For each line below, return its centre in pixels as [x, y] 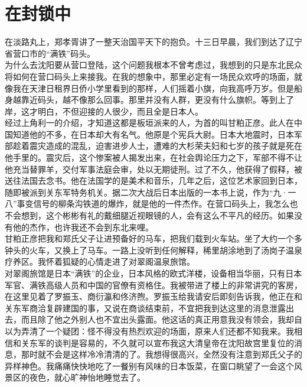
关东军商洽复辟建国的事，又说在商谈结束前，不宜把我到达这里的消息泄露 [145, 308]
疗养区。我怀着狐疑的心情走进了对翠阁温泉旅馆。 [100, 261]
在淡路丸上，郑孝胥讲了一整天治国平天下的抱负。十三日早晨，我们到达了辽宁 [153, 42]
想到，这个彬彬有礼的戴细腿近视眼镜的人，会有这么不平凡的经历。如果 [157, 215]
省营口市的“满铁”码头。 [50, 53]
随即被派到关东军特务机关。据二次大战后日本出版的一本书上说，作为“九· [146, 192]
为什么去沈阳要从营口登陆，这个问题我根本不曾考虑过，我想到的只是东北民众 [153, 65]
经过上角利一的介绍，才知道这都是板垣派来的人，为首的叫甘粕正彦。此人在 [149, 123]
